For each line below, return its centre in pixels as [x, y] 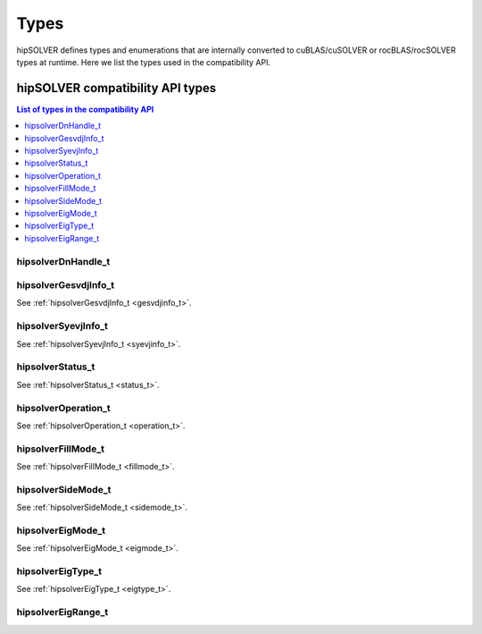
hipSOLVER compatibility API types [116, 88]
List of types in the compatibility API [85, 109]
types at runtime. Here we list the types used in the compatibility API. [144, 62]
